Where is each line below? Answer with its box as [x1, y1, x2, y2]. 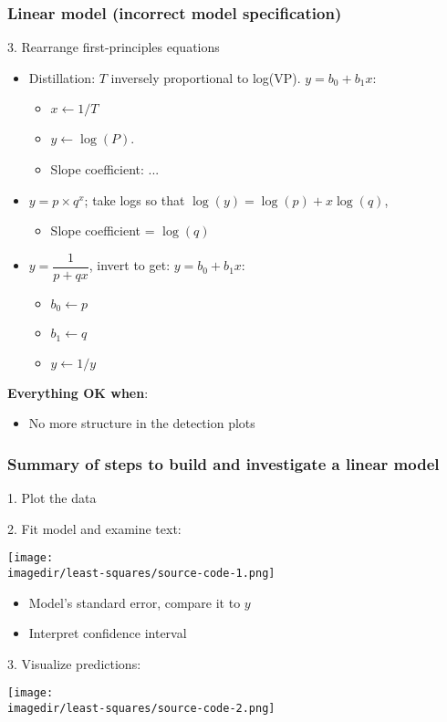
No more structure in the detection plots [28, 413, 255, 433]
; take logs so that [84, 190, 185, 209]
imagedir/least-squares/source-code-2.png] [7, 702, 275, 716]
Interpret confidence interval [28, 623, 187, 643]
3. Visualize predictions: [7, 654, 141, 673]
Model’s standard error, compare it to [28, 592, 241, 612]
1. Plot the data [7, 488, 97, 507]
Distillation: [28, 68, 96, 87]
